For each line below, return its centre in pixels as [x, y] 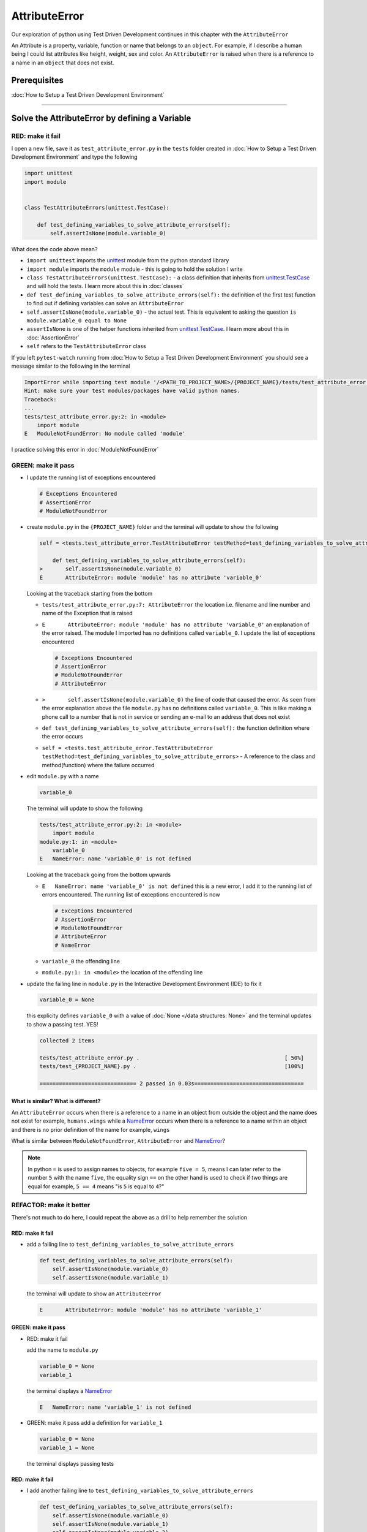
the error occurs [62, 737]
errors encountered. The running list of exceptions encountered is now [131, 895]
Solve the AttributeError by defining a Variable [101, 119]
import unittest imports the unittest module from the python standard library [128, 260]
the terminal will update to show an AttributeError [94, 1294]
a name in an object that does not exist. [63, 63]
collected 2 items [67, 1041]
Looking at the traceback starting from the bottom [90, 593]
